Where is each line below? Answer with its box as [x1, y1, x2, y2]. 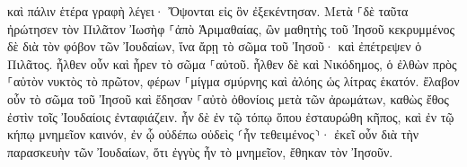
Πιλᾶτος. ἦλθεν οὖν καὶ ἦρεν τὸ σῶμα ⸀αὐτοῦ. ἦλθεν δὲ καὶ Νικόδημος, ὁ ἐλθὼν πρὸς [7, 54, 457, 73]
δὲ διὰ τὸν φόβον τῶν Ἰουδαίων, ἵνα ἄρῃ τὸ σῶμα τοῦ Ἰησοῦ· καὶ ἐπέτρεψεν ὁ [7, 37, 422, 56]
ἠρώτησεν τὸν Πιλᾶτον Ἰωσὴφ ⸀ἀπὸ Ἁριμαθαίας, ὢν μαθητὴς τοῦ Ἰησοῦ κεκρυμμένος [7, 19, 455, 38]
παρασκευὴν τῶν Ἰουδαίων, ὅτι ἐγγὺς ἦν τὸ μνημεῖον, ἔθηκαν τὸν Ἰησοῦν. [7, 142, 393, 161]
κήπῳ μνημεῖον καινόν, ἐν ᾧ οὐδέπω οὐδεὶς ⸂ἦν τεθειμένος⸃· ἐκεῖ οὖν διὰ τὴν [7, 125, 419, 144]
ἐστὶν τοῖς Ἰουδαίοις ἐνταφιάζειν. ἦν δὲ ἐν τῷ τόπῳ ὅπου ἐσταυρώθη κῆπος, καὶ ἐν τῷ [7, 107, 454, 126]
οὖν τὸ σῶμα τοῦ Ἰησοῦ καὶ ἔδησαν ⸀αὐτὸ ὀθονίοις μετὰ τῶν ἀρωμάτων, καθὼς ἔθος [7, 89, 449, 108]
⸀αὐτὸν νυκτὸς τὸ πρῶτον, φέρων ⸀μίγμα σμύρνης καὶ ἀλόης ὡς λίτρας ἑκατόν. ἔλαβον [7, 72, 460, 91]
